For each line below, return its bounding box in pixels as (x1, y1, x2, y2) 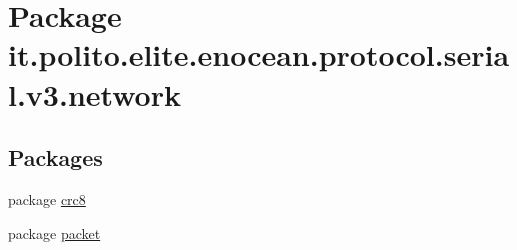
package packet (8, 222, 101, 243)
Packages (8, 142, 103, 173)
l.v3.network (8, 73, 181, 114)
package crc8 (8, 188, 86, 209)
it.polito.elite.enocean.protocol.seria (8, 34, 510, 75)
